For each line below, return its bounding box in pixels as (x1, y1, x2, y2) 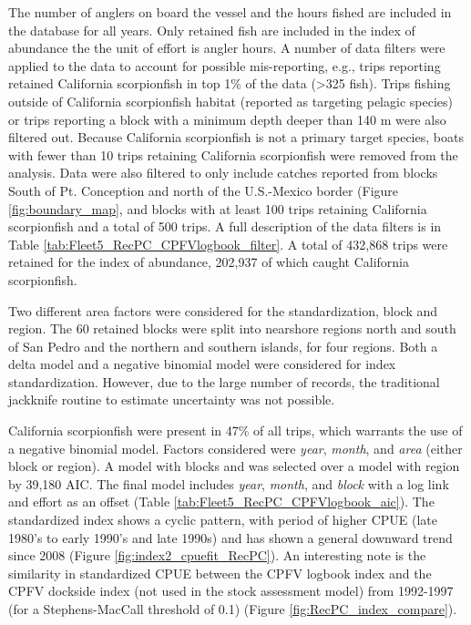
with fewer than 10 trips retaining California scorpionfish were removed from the (8, 145, 458, 164)
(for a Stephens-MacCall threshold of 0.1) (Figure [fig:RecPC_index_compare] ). (8, 599, 457, 618)
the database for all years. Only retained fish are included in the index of (8, 20, 415, 39)
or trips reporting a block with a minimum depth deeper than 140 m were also (8, 109, 446, 128)
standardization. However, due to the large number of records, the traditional (8, 372, 440, 391)
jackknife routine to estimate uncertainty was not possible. (8, 390, 335, 409)
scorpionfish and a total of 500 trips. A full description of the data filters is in (8, 217, 442, 236)
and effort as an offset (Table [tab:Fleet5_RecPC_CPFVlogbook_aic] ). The (8, 492, 435, 511)
